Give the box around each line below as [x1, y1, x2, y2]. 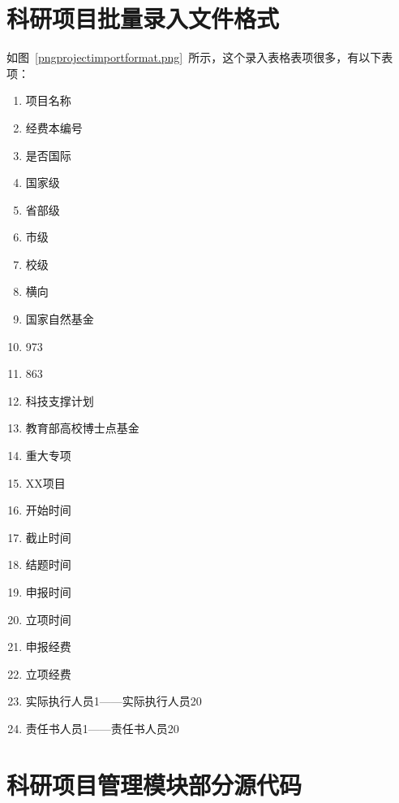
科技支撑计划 [25, 392, 94, 409]
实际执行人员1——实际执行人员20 [25, 692, 202, 710]
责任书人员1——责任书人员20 [25, 719, 179, 736]
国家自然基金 [25, 310, 94, 328]
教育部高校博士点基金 [25, 419, 139, 436]
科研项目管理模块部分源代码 [6, 767, 302, 801]
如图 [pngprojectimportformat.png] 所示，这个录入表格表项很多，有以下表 [6, 49, 393, 66]
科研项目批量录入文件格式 [6, 2, 280, 35]
